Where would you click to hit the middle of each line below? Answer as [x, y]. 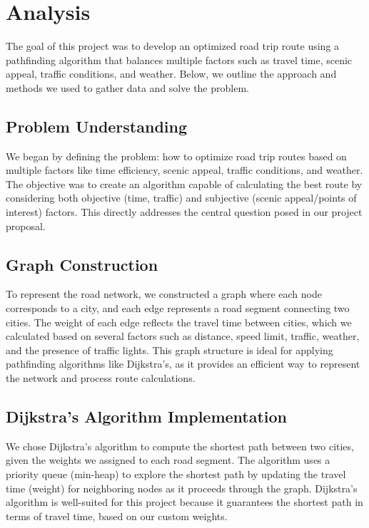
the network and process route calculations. [101, 378]
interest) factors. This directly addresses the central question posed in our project [184, 212]
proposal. [26, 226]
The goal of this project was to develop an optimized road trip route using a [173, 46]
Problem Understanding [97, 126]
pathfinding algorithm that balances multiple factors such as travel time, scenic [179, 59]
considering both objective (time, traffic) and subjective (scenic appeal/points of [181, 198]
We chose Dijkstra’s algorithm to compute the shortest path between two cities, [180, 446]
